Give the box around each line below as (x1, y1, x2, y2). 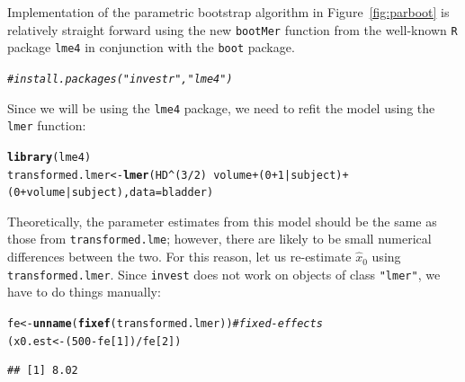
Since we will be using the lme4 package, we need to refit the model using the (7, 98, 435, 117)
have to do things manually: (7, 282, 161, 301)
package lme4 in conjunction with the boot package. (7, 38, 295, 57)
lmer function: (7, 116, 86, 135)
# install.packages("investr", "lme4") (7, 72, 233, 85)
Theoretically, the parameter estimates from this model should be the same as (7, 211, 437, 230)
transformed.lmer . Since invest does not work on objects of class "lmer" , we (7, 264, 441, 283)
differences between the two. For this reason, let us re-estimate (7, 247, 352, 266)
